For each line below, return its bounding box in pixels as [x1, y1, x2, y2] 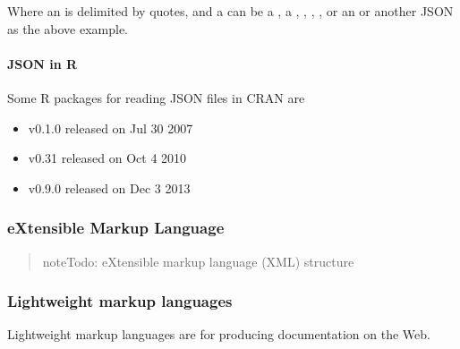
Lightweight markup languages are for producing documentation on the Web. [7, 325, 430, 344]
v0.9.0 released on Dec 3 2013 [28, 178, 191, 197]
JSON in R [7, 54, 78, 72]
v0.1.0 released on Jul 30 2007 [28, 118, 193, 137]
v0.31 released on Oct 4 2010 [28, 149, 187, 167]
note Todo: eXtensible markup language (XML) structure [42, 251, 354, 270]
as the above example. [7, 19, 129, 38]
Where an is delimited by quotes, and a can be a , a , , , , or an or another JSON [7, 2, 454, 20]
